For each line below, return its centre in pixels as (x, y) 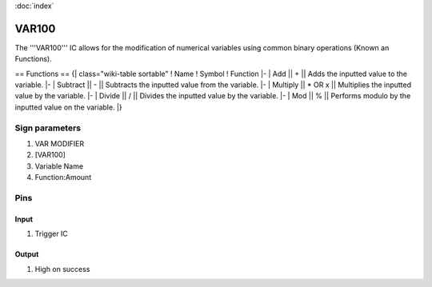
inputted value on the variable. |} (69, 107)
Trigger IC (51, 234)
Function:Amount (63, 177)
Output (27, 254)
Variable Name (59, 166)
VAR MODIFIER (59, 143)
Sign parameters (48, 128)
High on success (62, 269)
